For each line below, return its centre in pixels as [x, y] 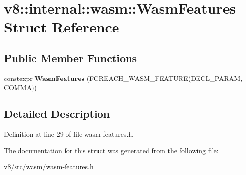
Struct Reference [62, 27]
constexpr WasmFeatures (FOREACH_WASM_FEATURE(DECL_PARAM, [123, 78]
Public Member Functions [70, 57]
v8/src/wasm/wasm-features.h [49, 167]
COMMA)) [21, 87]
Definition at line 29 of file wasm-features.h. [69, 134]
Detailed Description [57, 114]
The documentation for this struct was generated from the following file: [111, 150]
